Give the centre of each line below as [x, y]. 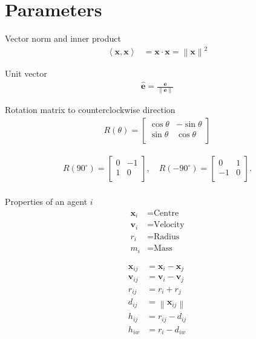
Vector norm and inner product [63, 38]
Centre [166, 213]
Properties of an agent [46, 202]
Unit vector [26, 73]
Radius [167, 237]
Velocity [169, 225]
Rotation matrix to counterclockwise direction [90, 110]
